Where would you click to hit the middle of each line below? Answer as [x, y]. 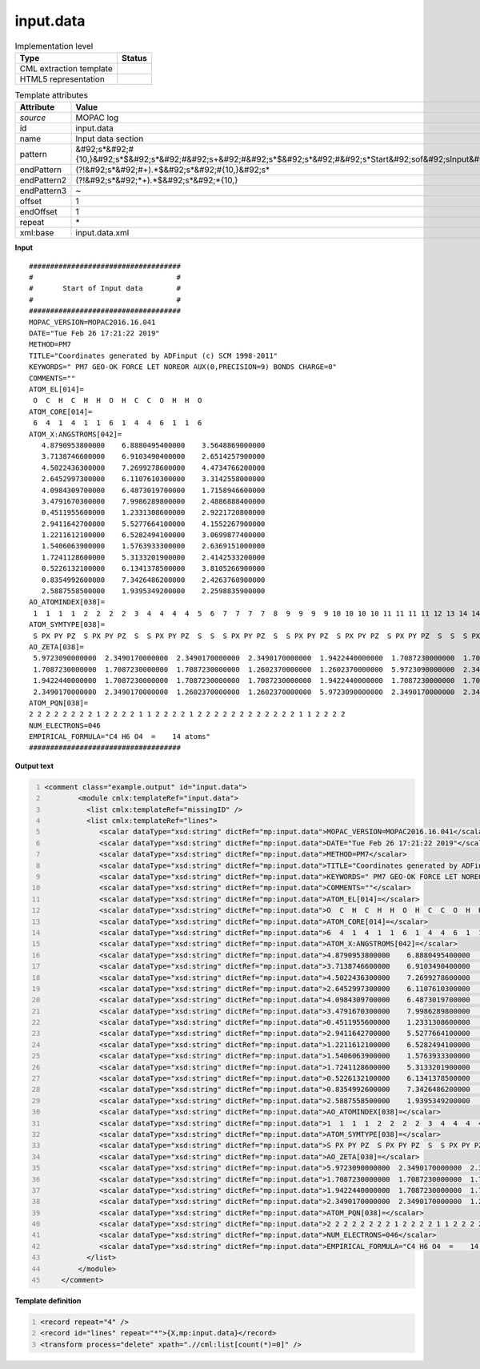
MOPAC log [97, 118]
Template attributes [51, 95]
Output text [34, 765]
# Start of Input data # [105, 289]
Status [134, 58]
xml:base [37, 233]
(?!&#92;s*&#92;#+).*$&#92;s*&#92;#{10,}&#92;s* [173, 170]
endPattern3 [43, 191]
